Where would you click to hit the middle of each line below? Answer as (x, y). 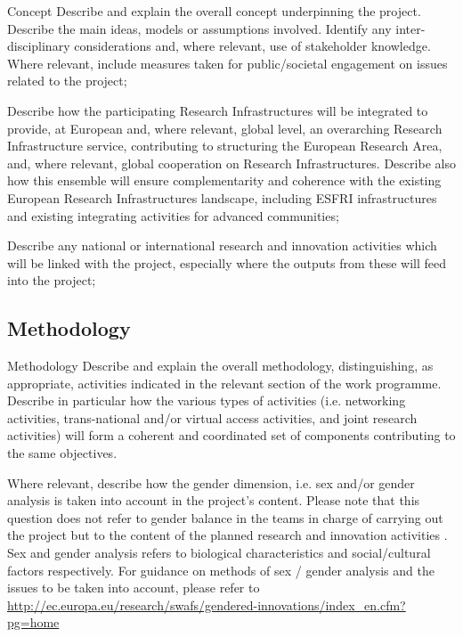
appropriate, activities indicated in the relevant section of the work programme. (224, 383)
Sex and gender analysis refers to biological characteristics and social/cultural (219, 553)
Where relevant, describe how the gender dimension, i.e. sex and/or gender (211, 482)
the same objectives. (62, 453)
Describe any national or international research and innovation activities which (222, 245)
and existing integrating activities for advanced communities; (173, 215)
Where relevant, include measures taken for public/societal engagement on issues (227, 63)
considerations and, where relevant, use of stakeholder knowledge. (252, 46)
